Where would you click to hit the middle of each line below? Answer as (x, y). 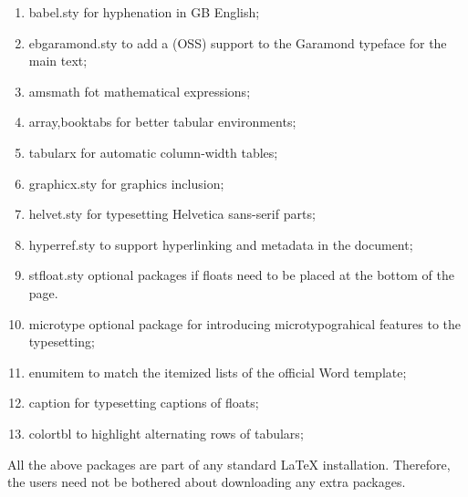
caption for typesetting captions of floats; (144, 403)
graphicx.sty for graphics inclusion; (126, 183)
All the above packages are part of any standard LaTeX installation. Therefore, (229, 464)
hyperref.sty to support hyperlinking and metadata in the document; (221, 244)
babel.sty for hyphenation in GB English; (144, 12)
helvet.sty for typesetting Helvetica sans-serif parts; (172, 214)
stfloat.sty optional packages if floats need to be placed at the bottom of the (241, 275)
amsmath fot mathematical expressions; (140, 91)
